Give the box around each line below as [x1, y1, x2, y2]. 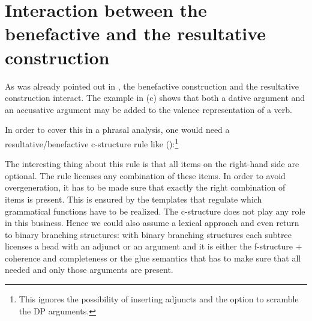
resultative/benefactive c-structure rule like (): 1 [5, 135, 179, 150]
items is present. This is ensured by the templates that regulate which [5, 192, 262, 205]
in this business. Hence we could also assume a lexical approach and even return [5, 216, 299, 229]
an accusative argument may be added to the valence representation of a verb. [5, 103, 292, 115]
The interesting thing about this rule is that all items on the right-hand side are [5, 157, 299, 170]
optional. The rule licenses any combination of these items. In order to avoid [5, 169, 286, 182]
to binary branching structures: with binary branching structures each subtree [5, 228, 292, 240]
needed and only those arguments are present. [5, 263, 173, 276]
